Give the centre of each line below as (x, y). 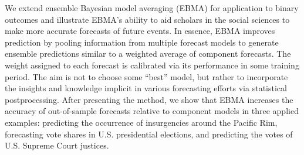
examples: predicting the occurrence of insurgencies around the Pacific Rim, (141, 122)
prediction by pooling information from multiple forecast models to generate (142, 42)
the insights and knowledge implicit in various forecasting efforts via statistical (146, 88)
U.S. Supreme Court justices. (57, 145)
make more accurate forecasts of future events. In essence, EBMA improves (140, 31)
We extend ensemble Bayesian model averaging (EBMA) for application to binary (152, 8)
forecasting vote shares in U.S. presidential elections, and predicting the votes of (149, 134)
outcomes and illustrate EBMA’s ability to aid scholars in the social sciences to (147, 19)
